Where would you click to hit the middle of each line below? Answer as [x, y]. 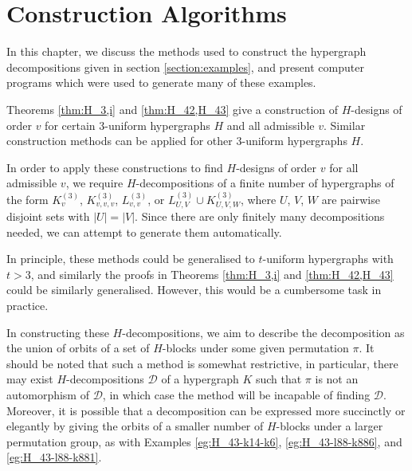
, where [258, 199]
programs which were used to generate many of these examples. [161, 82]
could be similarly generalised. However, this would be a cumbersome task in [194, 290]
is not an [337, 379]
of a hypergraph [200, 379]
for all [344, 167]
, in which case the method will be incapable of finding [236, 395]
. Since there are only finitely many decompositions [260, 216]
